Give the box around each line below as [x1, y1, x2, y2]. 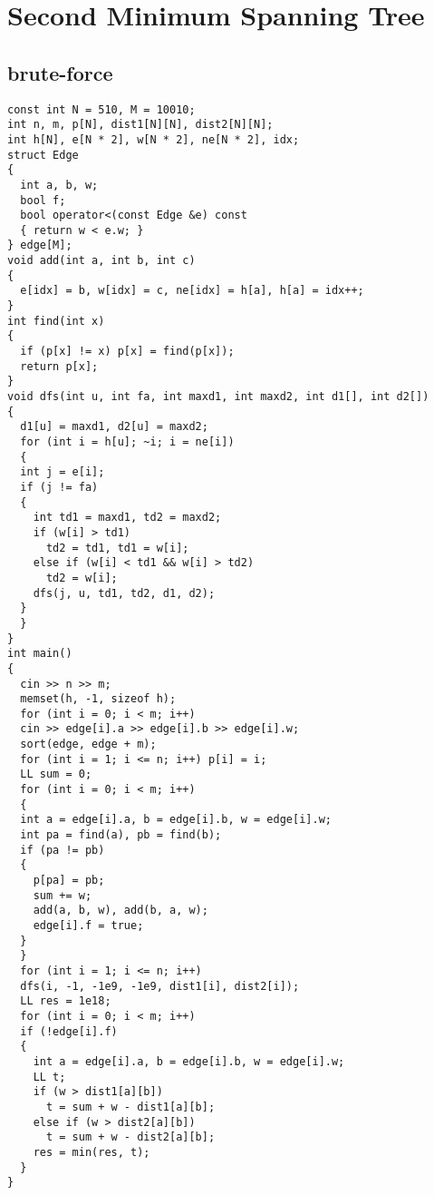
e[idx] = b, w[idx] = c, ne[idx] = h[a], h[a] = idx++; [20, 284, 364, 298]
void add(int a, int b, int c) [7, 254, 196, 268]
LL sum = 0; [20, 768, 92, 781]
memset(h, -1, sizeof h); [20, 692, 177, 706]
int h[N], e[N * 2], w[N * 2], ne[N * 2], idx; [7, 132, 300, 146]
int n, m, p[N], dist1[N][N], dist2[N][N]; [7, 118, 274, 132]
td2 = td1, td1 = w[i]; [45, 541, 189, 554]
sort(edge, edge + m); [20, 738, 157, 751]
